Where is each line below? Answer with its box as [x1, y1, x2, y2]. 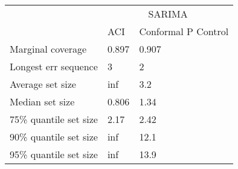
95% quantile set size [10, 147, 98, 161]
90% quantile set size [10, 130, 98, 144]
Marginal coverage [10, 42, 87, 56]
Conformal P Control [139, 24, 229, 38]
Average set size [10, 77, 76, 91]
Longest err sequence [10, 59, 98, 73]
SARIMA [148, 7, 188, 21]
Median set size [10, 94, 75, 108]
